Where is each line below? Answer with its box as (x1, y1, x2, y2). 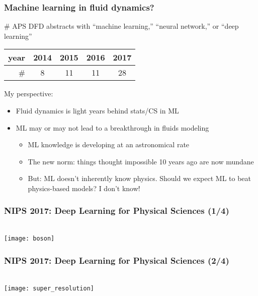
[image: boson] (4, 235, 55, 243)
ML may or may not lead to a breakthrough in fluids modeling (16, 122, 209, 133)
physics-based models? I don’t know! (28, 183, 140, 193)
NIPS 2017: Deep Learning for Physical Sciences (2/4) (4, 254, 229, 266)
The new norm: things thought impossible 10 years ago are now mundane (28, 156, 254, 166)
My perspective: (4, 88, 53, 99)
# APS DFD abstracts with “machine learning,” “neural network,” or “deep (4, 21, 239, 31)
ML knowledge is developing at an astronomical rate (28, 139, 190, 150)
